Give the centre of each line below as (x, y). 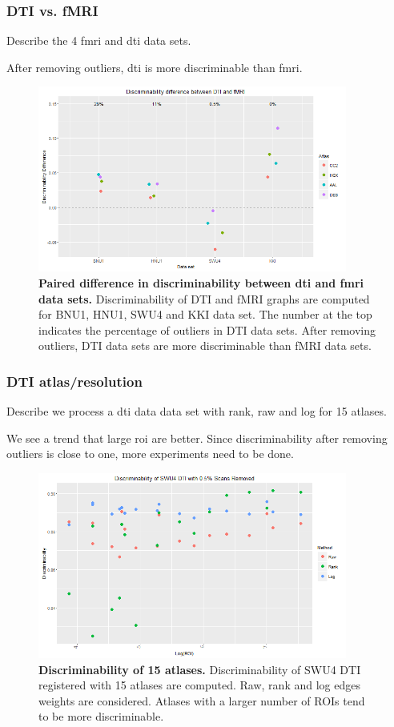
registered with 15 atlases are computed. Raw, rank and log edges (199, 685)
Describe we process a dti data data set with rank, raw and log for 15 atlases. (197, 411)
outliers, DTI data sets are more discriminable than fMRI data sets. (205, 345)
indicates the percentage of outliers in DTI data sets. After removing (207, 329)
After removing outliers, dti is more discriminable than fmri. (155, 67)
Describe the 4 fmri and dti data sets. (99, 40)
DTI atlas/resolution (74, 381)
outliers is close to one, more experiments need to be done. (150, 454)
